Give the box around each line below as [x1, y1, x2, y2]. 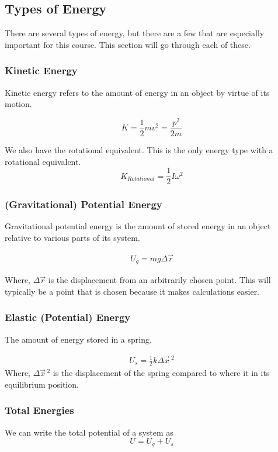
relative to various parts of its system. [5, 232, 140, 243]
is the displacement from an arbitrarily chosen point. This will [48, 274, 271, 286]
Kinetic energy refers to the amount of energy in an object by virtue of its [5, 86, 270, 98]
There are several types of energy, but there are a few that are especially [5, 27, 265, 39]
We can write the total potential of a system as [5, 426, 173, 438]
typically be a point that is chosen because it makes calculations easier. [5, 285, 260, 297]
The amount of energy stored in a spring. [5, 333, 152, 345]
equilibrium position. [5, 378, 79, 390]
